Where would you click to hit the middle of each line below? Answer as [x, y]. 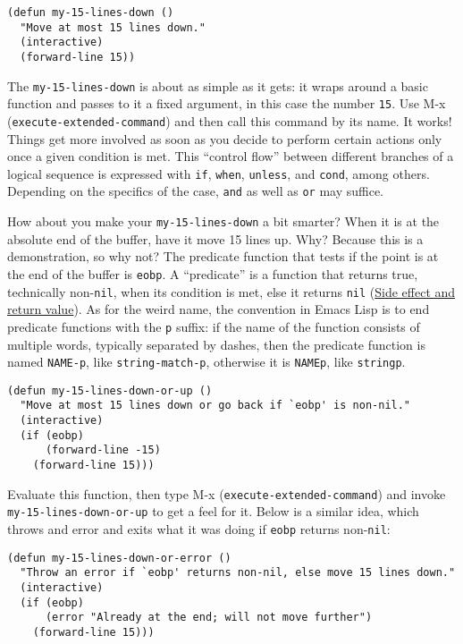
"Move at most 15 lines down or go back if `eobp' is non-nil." [215, 406]
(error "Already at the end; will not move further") [209, 618]
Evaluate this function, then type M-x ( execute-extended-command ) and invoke [227, 493]
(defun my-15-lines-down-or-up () [110, 390]
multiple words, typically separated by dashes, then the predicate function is [216, 344]
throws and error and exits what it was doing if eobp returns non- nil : [199, 529]
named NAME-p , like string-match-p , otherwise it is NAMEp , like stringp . [206, 362]
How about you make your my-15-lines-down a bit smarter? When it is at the [223, 221]
